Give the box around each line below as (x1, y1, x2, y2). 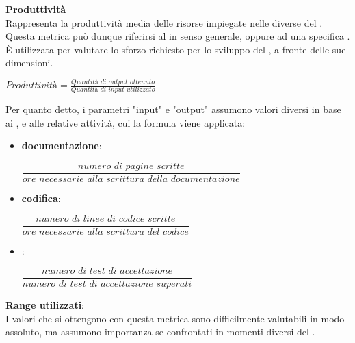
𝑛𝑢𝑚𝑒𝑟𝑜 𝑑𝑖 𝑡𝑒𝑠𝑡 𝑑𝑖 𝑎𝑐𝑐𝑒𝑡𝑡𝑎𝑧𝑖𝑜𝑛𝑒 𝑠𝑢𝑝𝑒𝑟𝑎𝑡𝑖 (22, 279, 192, 290)
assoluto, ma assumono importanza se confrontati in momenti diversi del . (5, 325, 315, 339)
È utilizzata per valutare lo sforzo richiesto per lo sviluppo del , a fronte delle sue (5, 42, 346, 56)
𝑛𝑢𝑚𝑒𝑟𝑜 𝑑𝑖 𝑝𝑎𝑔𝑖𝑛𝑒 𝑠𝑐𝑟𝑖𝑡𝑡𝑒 (77, 161, 185, 171)
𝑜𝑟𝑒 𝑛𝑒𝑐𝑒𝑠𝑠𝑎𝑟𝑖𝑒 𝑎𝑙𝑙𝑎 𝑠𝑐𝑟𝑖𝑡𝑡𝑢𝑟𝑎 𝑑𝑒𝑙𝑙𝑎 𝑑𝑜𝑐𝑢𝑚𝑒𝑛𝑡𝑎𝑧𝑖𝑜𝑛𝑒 (22, 174, 240, 184)
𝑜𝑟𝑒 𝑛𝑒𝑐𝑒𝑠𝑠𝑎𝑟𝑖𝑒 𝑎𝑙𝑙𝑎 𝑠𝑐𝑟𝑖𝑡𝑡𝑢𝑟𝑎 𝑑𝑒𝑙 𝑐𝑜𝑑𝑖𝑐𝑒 (22, 227, 189, 237)
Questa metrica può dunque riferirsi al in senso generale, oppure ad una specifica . (5, 29, 350, 43)
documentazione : (21, 138, 102, 153)
